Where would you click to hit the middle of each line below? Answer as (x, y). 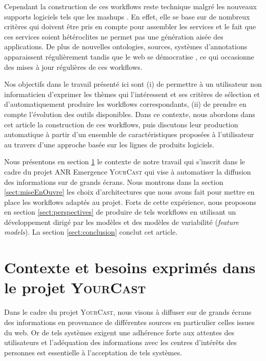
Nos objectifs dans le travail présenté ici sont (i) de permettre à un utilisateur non (133, 84)
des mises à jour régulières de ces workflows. (73, 66)
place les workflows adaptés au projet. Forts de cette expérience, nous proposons (130, 202)
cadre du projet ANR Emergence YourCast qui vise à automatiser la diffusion (128, 171)
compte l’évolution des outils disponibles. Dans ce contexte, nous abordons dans (130, 114)
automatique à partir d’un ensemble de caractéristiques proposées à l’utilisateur (129, 134)
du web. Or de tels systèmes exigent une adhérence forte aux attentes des (119, 332)
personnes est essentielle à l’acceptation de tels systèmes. (93, 352)
